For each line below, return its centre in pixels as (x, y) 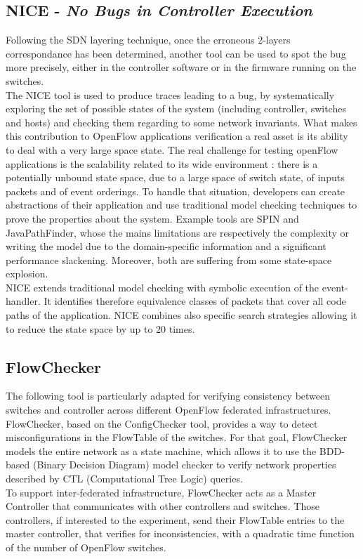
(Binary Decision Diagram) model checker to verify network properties (184, 465)
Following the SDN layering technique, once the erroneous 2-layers (148, 40)
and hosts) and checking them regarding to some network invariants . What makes (181, 122)
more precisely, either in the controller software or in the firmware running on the (181, 67)
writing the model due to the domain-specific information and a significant (166, 246)
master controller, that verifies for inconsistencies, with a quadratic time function (180, 533)
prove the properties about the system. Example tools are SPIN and (152, 218)
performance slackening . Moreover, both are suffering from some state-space (169, 259)
